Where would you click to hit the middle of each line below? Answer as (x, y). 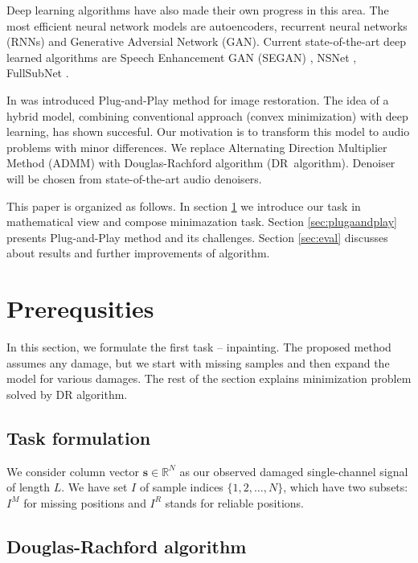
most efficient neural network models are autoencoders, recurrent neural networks (207, 25)
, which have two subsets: (346, 487)
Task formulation (79, 437)
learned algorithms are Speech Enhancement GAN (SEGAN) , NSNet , (182, 57)
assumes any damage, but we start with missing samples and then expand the (198, 362)
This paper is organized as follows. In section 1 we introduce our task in (184, 205)
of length (29, 487)
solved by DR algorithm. (67, 394)
